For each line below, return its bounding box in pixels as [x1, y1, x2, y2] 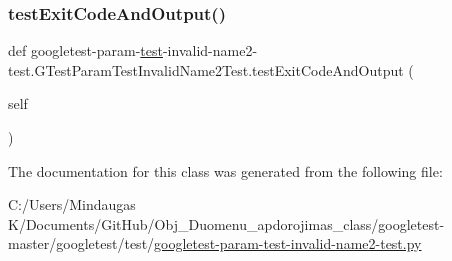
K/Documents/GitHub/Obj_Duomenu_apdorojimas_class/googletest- [8, 213, 445, 234]
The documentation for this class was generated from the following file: [8, 160, 443, 181]
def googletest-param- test [8, 40, 163, 61]
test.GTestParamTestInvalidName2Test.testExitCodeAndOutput [8, 59, 404, 80]
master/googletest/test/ [8, 233, 155, 254]
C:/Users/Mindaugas [8, 194, 136, 215]
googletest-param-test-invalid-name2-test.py [154, 233, 422, 254]
